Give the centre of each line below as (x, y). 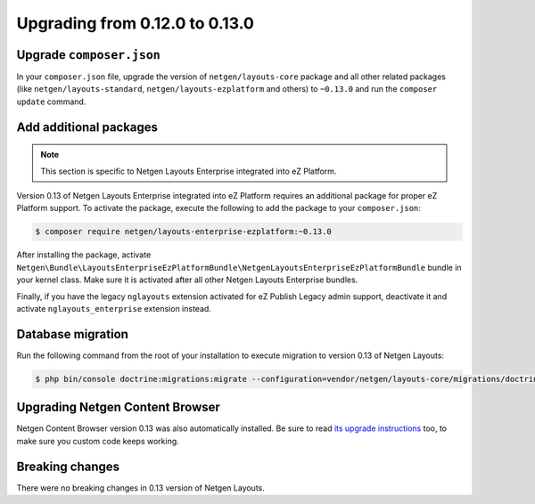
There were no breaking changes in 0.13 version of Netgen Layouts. (140, 488)
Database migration (73, 334)
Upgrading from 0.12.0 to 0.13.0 (135, 23)
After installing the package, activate (84, 255)
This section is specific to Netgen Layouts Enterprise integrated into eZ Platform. (189, 171)
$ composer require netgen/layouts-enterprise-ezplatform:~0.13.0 (183, 232)
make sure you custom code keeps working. (98, 441)
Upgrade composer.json (88, 55)
